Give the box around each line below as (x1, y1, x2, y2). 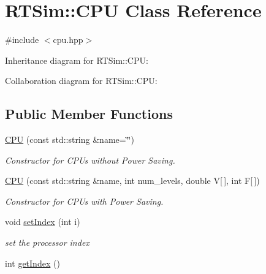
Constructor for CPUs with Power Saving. (5, 194, 164, 207)
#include (5, 33, 39, 46)
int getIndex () (5, 256, 60, 269)
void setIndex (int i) (5, 215, 80, 228)
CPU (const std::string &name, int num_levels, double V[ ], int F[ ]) (5, 174, 260, 187)
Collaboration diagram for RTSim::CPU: (5, 74, 158, 87)
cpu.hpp (53, 33, 83, 46)
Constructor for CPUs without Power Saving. (5, 153, 175, 166)
